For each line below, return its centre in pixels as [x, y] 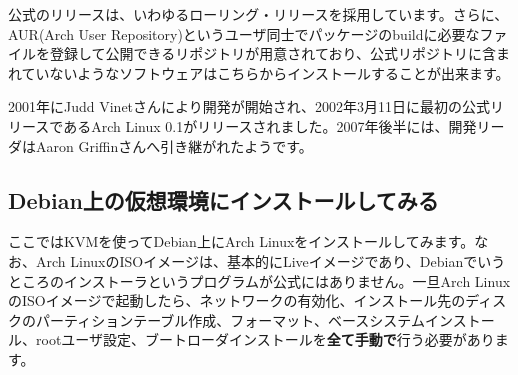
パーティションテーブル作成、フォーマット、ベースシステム [230, 319]
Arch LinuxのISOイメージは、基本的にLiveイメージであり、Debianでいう [270, 260]
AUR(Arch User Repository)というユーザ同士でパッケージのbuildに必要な [244, 33]
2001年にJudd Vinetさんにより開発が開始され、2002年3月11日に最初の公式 [249, 106]
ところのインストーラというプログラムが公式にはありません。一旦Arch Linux [259, 280]
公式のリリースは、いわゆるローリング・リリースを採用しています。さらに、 [258, 14]
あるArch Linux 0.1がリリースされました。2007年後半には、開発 [270, 125]
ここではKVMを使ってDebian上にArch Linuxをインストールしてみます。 [241, 241]
